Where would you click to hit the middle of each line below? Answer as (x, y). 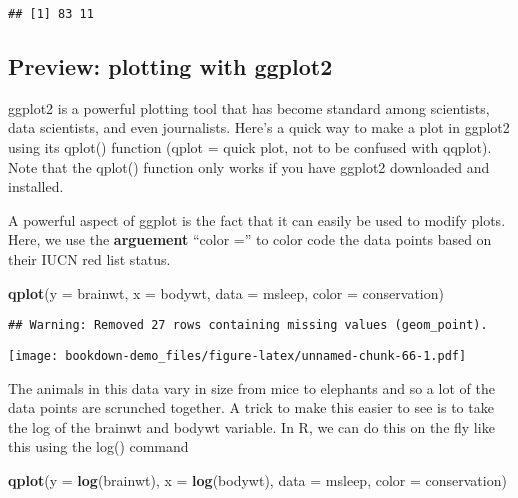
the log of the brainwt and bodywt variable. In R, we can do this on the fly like (251, 426)
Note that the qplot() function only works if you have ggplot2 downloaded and (249, 166)
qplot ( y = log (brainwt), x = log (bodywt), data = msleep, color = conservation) (257, 479)
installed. (36, 186)
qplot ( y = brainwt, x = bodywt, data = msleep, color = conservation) (226, 292)
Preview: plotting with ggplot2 (170, 66)
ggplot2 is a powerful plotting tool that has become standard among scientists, (249, 107)
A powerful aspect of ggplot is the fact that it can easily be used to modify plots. (257, 219)
